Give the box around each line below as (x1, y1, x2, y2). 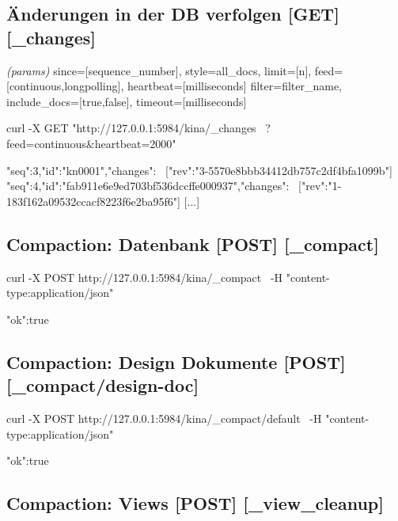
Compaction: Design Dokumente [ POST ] (6, 349, 346, 374)
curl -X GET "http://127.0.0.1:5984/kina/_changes (6, 120, 256, 136)
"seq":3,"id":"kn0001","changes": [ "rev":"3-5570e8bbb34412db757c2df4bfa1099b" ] (6, 162, 392, 178)
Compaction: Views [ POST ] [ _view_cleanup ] (6, 491, 384, 515)
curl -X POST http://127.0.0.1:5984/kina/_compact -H (6, 268, 283, 285)
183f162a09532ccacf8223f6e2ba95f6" (6, 192, 178, 209)
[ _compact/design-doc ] (6, 373, 199, 397)
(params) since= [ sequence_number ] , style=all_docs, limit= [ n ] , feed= (6, 62, 343, 78)
